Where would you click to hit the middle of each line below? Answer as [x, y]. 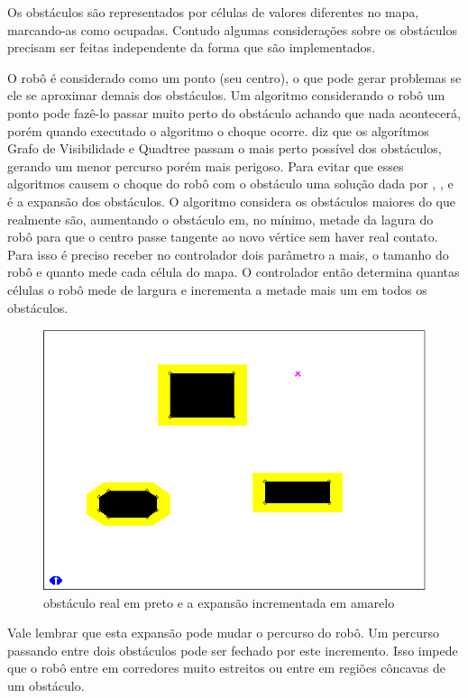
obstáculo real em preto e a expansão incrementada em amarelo [219, 602]
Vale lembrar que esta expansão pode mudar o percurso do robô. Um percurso [223, 633]
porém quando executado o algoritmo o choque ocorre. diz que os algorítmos [218, 130]
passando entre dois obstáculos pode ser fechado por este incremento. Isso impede [233, 650]
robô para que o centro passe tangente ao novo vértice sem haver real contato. [223, 237]
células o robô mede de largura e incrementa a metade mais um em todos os [217, 289]
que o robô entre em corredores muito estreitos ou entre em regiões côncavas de [226, 668]
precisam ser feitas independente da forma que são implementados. [192, 47]
